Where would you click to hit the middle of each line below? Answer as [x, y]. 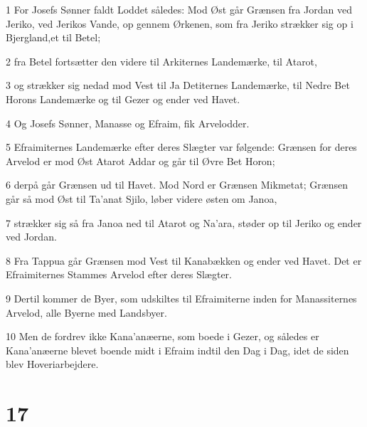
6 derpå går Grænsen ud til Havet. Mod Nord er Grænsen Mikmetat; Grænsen [177, 185]
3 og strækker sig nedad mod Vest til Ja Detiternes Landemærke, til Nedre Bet [178, 85]
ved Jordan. [31, 237]
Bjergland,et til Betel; [53, 37]
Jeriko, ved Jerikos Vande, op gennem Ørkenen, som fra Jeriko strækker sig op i [180, 23]
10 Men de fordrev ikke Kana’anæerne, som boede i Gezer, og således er [163, 336]
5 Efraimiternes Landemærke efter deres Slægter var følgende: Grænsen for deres [181, 147]
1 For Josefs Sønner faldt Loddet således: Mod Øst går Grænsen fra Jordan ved [179, 9]
